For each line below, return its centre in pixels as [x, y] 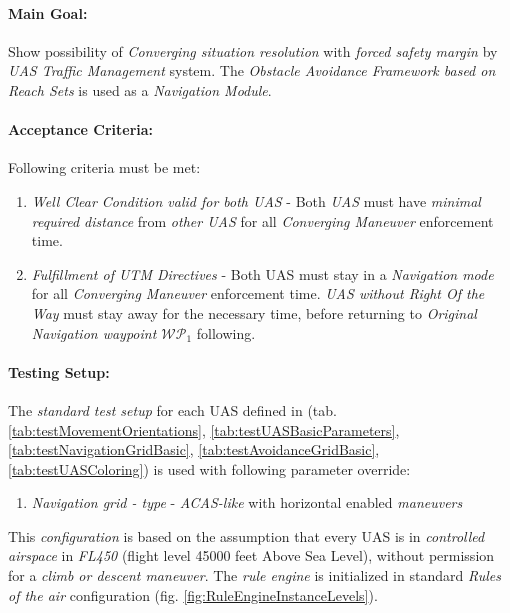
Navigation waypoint [94, 332]
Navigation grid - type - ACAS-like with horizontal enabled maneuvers [247, 502]
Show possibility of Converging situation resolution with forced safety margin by [253, 50]
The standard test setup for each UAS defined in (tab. [172, 409]
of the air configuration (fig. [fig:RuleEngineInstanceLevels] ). [193, 594]
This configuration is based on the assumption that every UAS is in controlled [246, 535]
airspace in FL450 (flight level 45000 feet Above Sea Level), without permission [251, 555]
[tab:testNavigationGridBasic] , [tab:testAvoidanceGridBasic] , [194, 449]
